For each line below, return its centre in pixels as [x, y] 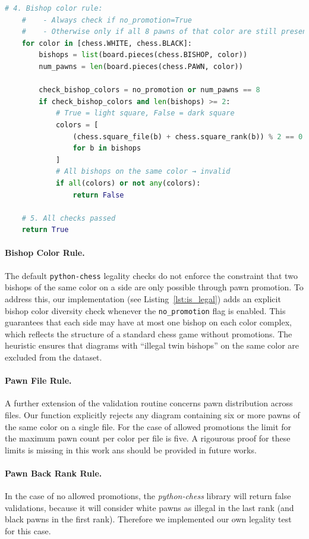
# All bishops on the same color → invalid [143, 172]
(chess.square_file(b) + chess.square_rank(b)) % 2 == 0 [188, 137]
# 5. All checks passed [69, 218]
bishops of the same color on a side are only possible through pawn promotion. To [154, 287]
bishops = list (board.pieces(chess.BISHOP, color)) [143, 55]
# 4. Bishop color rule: [54, 8]
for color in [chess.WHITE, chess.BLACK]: [107, 43]
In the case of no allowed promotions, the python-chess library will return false [148, 496]
